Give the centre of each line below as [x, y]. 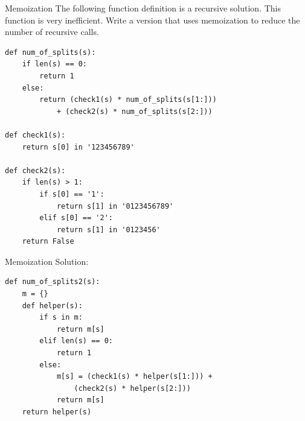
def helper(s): [52, 305]
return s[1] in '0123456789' [115, 206]
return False [48, 242]
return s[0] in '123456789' [78, 147]
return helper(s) [57, 412]
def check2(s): [35, 170]
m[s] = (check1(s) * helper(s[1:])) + [134, 377]
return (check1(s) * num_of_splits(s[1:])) [128, 100]
